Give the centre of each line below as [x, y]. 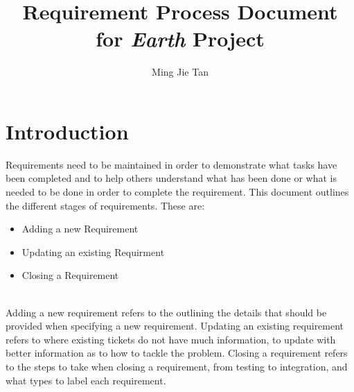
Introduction [67, 131]
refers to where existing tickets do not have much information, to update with [171, 339]
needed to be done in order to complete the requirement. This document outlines [177, 192]
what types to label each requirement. [86, 380]
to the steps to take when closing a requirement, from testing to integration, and [177, 366]
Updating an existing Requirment [93, 252]
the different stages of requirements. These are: [105, 205]
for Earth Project [180, 39]
